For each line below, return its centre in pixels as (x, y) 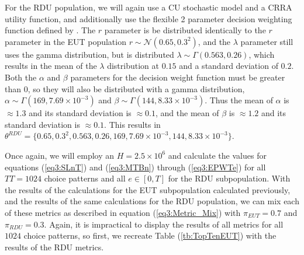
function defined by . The (50, 30)
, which (262, 54)
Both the (21, 77)
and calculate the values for (217, 155)
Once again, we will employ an (60, 155)
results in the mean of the (51, 66)
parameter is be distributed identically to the (185, 30)
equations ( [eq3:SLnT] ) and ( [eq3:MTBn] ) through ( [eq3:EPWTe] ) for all (135, 167)
